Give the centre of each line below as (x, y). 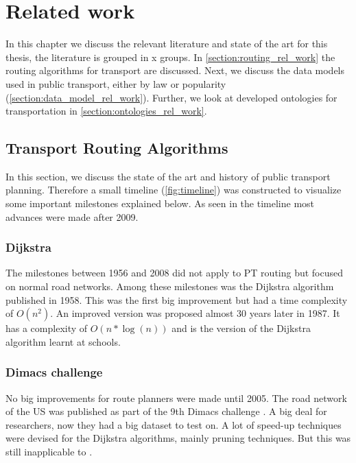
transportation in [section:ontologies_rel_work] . (106, 111)
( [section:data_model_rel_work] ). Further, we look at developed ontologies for (171, 97)
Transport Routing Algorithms (117, 148)
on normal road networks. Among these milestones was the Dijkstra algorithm (170, 286)
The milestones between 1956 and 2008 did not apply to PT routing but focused (175, 273)
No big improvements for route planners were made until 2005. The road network (176, 397)
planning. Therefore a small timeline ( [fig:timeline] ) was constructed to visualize (174, 190)
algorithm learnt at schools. (63, 341)
